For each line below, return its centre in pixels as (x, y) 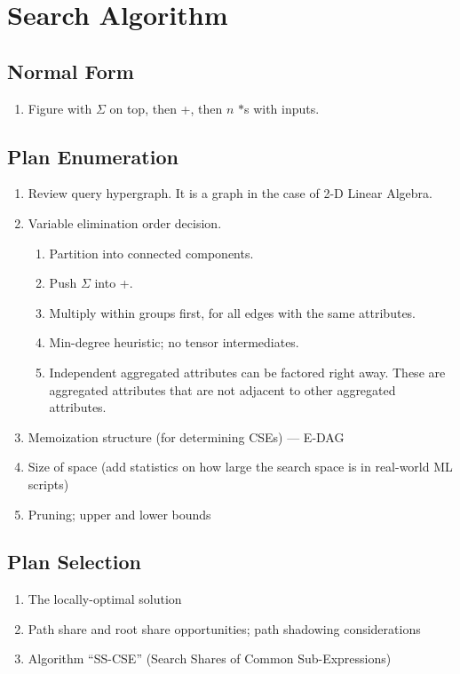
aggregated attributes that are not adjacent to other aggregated (222, 389)
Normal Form (71, 71)
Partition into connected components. (151, 253)
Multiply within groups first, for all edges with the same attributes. (233, 312)
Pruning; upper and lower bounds (119, 514)
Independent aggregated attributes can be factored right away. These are (247, 372)
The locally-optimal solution (105, 599)
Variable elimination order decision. (125, 222)
